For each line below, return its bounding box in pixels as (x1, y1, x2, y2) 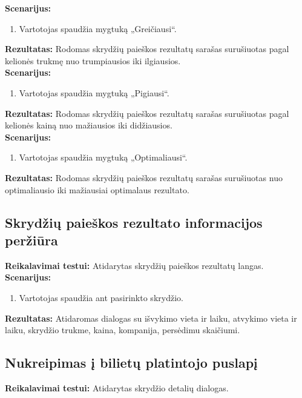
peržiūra (5, 230, 58, 249)
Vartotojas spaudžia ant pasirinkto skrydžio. (19, 291, 183, 303)
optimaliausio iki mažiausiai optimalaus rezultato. (5, 183, 189, 196)
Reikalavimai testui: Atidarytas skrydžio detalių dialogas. (5, 381, 229, 394)
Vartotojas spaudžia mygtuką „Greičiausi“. (19, 22, 177, 35)
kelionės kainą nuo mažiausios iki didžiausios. (5, 119, 172, 131)
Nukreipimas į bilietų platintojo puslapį (5, 353, 258, 372)
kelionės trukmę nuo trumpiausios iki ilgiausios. (5, 54, 181, 67)
